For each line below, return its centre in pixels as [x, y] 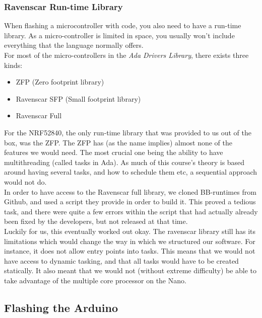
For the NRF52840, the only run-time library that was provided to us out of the [128, 132]
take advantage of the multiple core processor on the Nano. [95, 280]
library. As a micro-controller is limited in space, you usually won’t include [119, 35]
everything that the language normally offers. [74, 45]
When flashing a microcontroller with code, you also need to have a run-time [123, 25]
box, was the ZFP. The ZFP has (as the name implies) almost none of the [118, 142]
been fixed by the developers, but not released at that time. [96, 221]
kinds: [13, 65]
